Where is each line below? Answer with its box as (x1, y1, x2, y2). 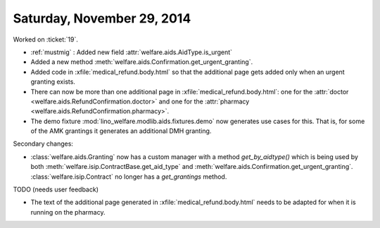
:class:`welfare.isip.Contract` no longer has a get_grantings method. (30, 172, 227, 181)
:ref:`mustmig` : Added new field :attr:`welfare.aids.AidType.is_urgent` (30, 48, 232, 56)
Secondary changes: (13, 139, 74, 148)
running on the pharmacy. (30, 208, 106, 216)
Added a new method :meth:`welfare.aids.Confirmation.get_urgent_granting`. (30, 58, 253, 66)
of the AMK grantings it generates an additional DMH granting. (30, 127, 212, 135)
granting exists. (30, 77, 75, 86)
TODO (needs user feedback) (13, 185, 99, 194)
